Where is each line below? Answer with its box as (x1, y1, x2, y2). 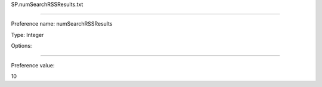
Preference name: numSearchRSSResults (11, 20, 113, 27)
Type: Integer (11, 31, 44, 38)
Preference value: (11, 61, 55, 69)
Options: (11, 42, 32, 49)
